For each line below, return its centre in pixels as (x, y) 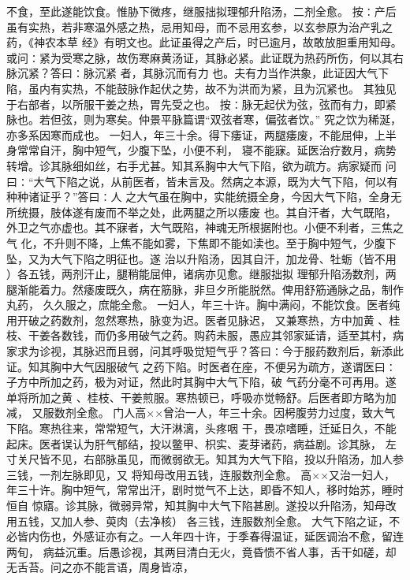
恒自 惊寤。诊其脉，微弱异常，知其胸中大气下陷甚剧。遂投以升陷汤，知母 (196, 505)
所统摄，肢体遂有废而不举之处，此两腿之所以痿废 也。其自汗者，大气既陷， (201, 212)
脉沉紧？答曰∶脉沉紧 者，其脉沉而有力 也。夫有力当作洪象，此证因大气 (192, 73)
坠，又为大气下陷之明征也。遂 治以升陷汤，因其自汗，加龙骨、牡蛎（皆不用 (201, 258)
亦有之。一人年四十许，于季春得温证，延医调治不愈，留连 (254, 536)
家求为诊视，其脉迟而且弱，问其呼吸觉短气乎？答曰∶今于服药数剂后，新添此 (205, 351)
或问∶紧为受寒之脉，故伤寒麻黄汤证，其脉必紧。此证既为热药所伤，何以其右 (205, 57)
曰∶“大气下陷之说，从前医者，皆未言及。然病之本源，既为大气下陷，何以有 (202, 181)
